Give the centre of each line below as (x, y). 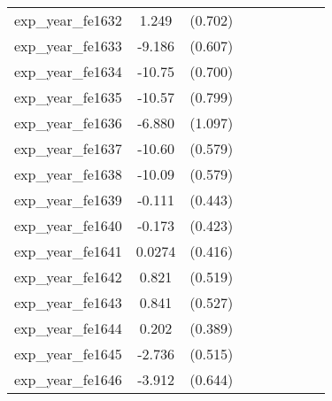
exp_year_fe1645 (68, 354)
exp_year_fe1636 (68, 123)
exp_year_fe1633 (68, 46)
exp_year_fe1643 (68, 302)
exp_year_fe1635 (68, 97)
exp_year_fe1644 (68, 328)
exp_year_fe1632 (68, 20)
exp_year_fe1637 (68, 148)
